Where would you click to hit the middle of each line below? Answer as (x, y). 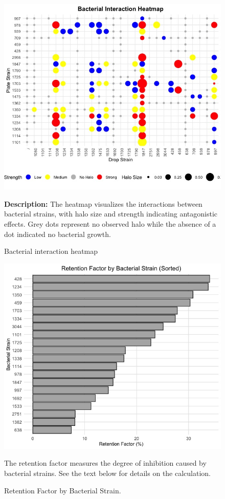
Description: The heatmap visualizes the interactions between (103, 203)
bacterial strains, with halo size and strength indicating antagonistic (111, 214)
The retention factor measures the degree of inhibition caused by (105, 463)
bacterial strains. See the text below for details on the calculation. (108, 473)
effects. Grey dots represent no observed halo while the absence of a (110, 223)
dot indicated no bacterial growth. (58, 234)
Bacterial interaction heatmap (51, 251)
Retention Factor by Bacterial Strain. (63, 490)
